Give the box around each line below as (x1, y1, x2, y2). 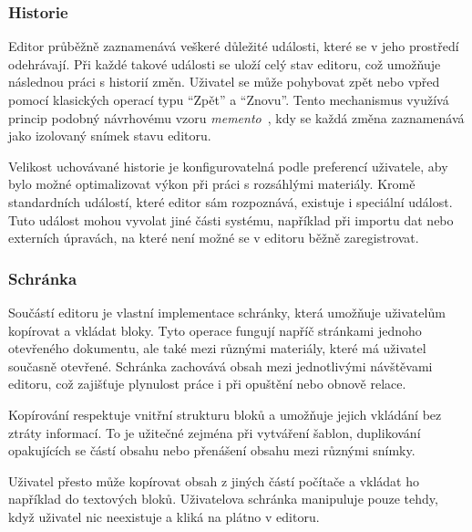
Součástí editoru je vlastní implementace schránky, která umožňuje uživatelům (8, 302, 446, 321)
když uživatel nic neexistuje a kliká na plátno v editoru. (8, 506, 320, 526)
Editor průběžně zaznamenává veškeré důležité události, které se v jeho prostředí (8, 37, 459, 56)
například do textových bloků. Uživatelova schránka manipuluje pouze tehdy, (8, 489, 438, 508)
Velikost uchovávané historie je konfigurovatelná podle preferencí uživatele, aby (8, 156, 448, 175)
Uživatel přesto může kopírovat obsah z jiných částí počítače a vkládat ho (8, 471, 419, 490)
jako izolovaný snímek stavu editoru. (8, 126, 211, 145)
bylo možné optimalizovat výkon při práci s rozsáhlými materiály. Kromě (8, 174, 416, 193)
